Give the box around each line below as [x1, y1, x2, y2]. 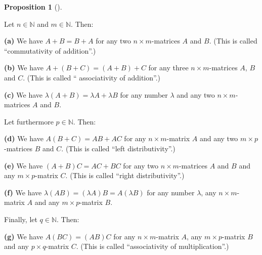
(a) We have [4, 35, 43, 46]
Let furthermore [4, 116, 54, 126]
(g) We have [4, 231, 43, 241]
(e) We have [4, 160, 43, 171]
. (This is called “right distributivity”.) [65, 170, 185, 181]
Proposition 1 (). [4, 2, 62, 12]
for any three [148, 62, 189, 73]
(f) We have [4, 187, 42, 197]
